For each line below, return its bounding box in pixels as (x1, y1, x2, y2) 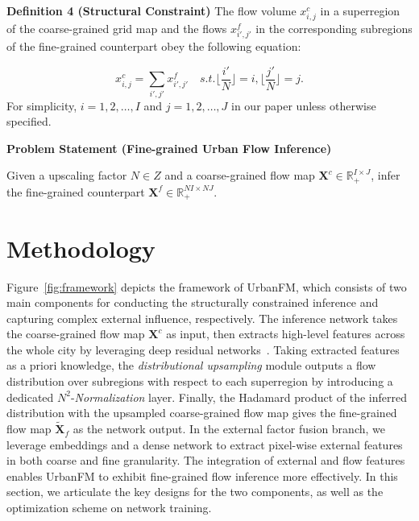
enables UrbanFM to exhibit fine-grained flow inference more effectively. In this (6, 467, 398, 484)
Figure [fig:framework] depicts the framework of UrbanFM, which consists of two (6, 278, 407, 295)
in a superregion (320, 2, 400, 19)
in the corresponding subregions (255, 20, 413, 37)
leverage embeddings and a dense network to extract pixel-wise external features (6, 436, 403, 453)
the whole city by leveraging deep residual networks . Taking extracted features (6, 341, 400, 358)
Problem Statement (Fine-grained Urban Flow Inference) (6, 139, 332, 156)
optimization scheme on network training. (6, 499, 212, 516)
